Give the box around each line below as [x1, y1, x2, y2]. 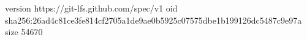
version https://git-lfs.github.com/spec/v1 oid [5, 2, 178, 14]
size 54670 [5, 25, 43, 38]
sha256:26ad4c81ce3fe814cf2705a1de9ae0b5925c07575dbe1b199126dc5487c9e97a [5, 13, 302, 26]
